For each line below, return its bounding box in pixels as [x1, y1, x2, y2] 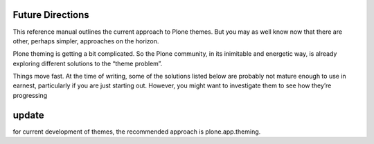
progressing [12, 91, 48, 99]
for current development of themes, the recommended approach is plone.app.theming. [12, 127, 261, 136]
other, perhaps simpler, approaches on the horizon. [12, 37, 159, 45]
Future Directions [12, 9, 89, 21]
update [12, 109, 44, 121]
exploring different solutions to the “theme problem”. [12, 59, 163, 68]
